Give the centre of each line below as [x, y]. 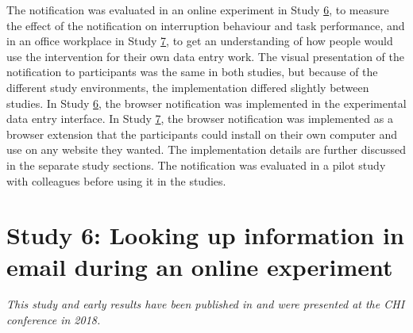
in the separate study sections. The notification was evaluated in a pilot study [196, 165]
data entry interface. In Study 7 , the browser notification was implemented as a [200, 119]
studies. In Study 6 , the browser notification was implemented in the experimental [206, 103]
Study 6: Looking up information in [205, 235]
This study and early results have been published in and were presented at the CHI [206, 304]
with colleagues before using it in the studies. [116, 180]
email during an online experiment [200, 266]
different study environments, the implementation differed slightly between [188, 87]
